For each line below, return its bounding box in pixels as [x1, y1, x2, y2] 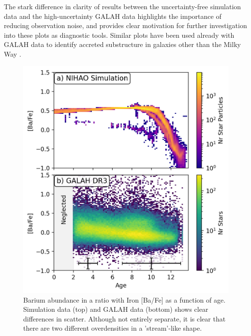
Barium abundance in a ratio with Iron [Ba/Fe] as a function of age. [23, 294, 226, 305]
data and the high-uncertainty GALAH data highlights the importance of [4, 11, 221, 21]
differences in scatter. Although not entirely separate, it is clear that [23, 313, 226, 323]
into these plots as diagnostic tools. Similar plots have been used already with [4, 30, 235, 40]
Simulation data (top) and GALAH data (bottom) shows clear [23, 304, 208, 314]
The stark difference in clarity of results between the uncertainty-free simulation [4, 1, 241, 11]
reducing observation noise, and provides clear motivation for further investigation [4, 20, 247, 31]
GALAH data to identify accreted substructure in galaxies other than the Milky [4, 39, 241, 49]
